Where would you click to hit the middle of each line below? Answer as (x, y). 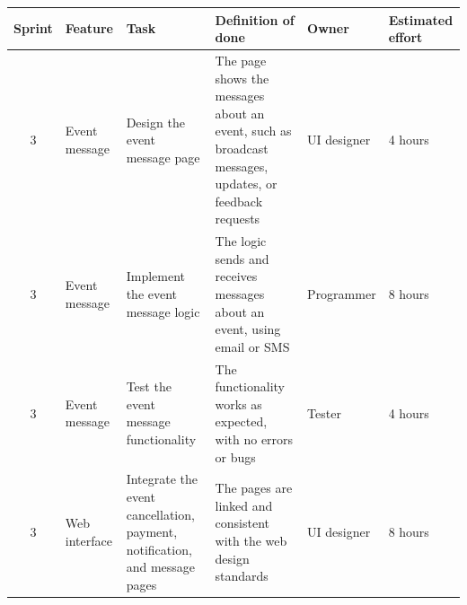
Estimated (421, 19)
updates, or (246, 184)
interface (88, 540)
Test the (149, 386)
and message (161, 567)
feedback (239, 201)
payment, (152, 532)
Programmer (342, 293)
